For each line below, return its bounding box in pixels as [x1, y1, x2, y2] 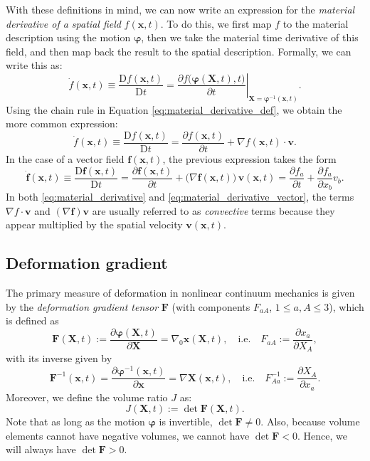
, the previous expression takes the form [162, 152, 337, 166]
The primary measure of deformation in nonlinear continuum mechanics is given [6, 285, 355, 300]
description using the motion [6, 30, 131, 45]
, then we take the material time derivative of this [141, 30, 359, 45]
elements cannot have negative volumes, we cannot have [6, 428, 250, 443]
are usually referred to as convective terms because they [92, 203, 335, 218]
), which [329, 299, 364, 314]
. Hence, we [297, 428, 347, 443]
